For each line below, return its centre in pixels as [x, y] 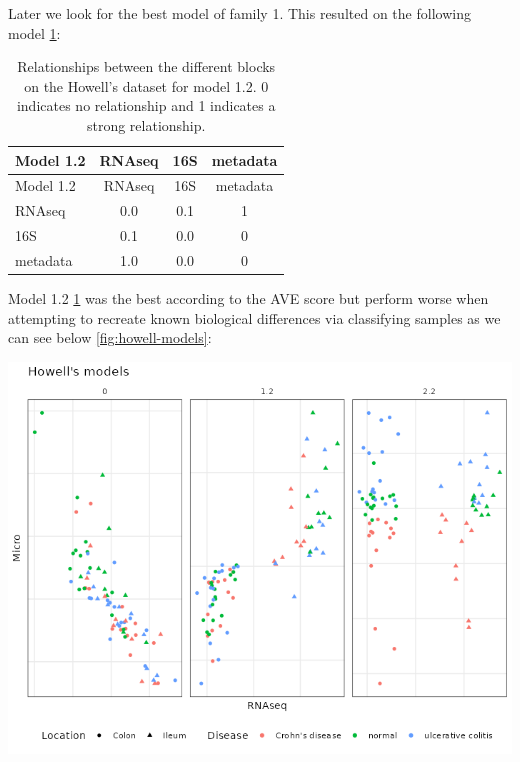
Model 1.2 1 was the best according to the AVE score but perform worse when [248, 298]
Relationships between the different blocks [146, 66]
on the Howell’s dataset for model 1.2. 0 [146, 85]
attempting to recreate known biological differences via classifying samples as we [254, 317]
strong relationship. [146, 124]
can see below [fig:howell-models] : [110, 337]
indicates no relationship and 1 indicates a [146, 105]
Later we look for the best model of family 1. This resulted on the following [239, 13]
